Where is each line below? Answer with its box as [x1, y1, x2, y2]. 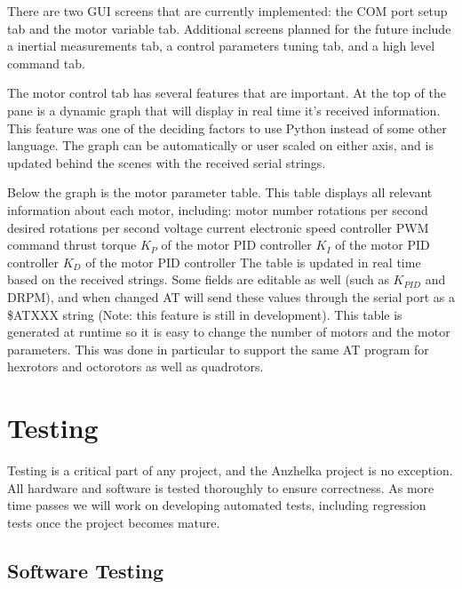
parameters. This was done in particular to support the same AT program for [7, 339, 429, 358]
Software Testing [7, 556, 164, 584]
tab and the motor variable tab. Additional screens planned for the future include [7, 19, 451, 37]
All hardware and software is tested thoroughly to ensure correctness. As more [7, 478, 434, 497]
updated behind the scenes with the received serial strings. [7, 153, 326, 171]
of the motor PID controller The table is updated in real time [85, 252, 421, 271]
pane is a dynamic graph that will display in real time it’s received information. [7, 100, 441, 119]
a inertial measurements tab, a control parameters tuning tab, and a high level [7, 36, 435, 55]
